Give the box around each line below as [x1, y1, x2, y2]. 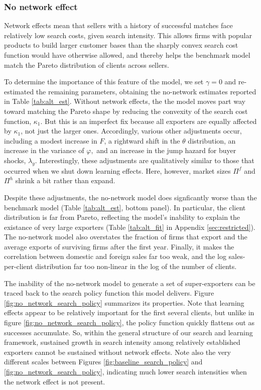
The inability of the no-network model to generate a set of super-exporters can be [4, 278, 255, 288]
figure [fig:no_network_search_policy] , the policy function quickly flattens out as [4, 317, 254, 328]
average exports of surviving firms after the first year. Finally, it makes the [4, 241, 234, 251]
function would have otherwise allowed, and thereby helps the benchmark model [4, 50, 250, 60]
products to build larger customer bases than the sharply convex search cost [4, 40, 238, 50]
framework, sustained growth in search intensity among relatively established [4, 337, 240, 347]
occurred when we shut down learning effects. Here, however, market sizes [4, 165, 231, 176]
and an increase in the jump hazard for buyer [96, 145, 236, 156]
